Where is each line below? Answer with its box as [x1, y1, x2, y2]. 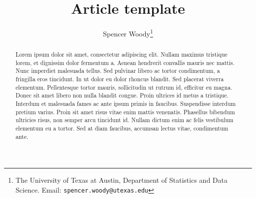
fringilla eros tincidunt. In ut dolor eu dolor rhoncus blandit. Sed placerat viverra [15, 75, 224, 83]
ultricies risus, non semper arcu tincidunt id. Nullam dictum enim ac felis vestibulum [15, 116, 234, 124]
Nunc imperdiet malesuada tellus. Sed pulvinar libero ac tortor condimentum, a [15, 66, 220, 75]
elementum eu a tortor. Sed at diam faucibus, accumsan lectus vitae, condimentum [15, 124, 228, 132]
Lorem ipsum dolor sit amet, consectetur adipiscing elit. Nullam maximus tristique [15, 50, 227, 59]
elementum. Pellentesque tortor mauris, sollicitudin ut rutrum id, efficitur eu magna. [15, 83, 232, 91]
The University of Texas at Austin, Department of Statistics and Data [15, 175, 227, 185]
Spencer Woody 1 [103, 27, 153, 38]
